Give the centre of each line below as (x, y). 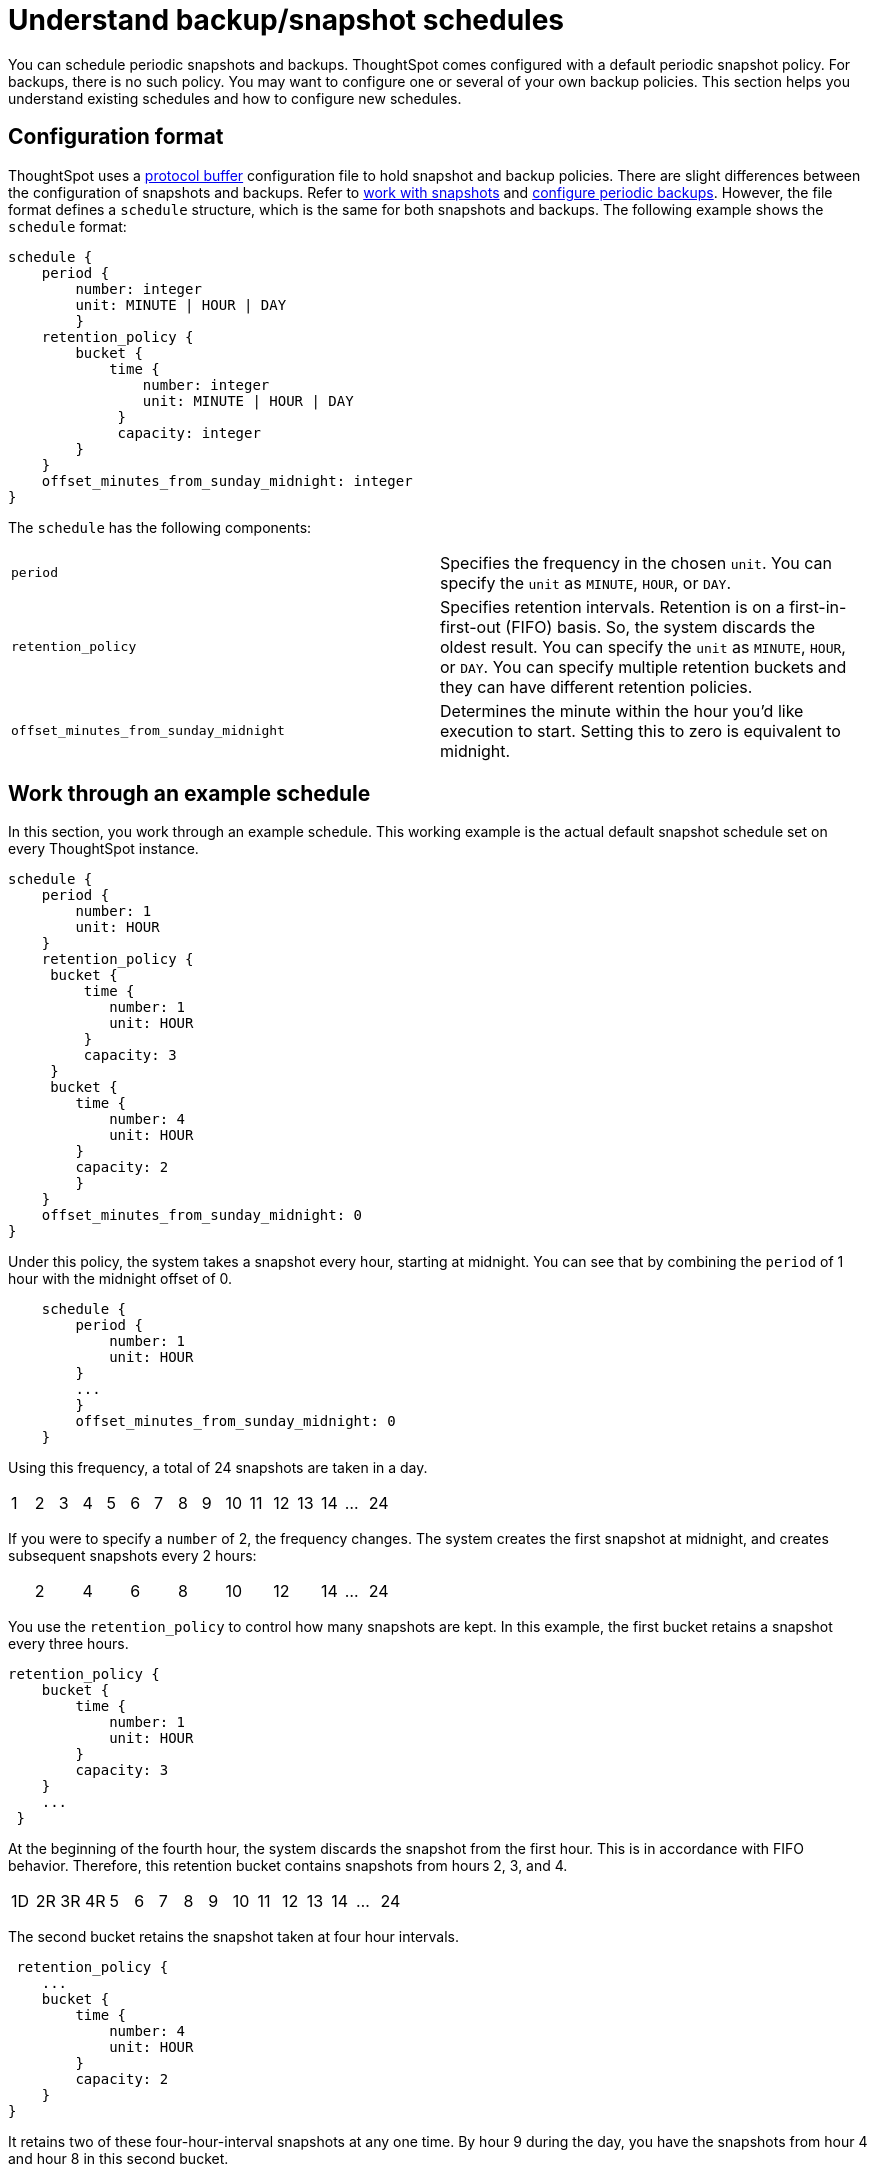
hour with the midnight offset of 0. (120, 1279)
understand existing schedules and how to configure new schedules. (235, 98)
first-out (470, 626)
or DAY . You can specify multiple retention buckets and (643, 666)
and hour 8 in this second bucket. (118, 2159)
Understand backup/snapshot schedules (286, 20)
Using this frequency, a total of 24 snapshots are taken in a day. (218, 1468)
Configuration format (116, 137)
